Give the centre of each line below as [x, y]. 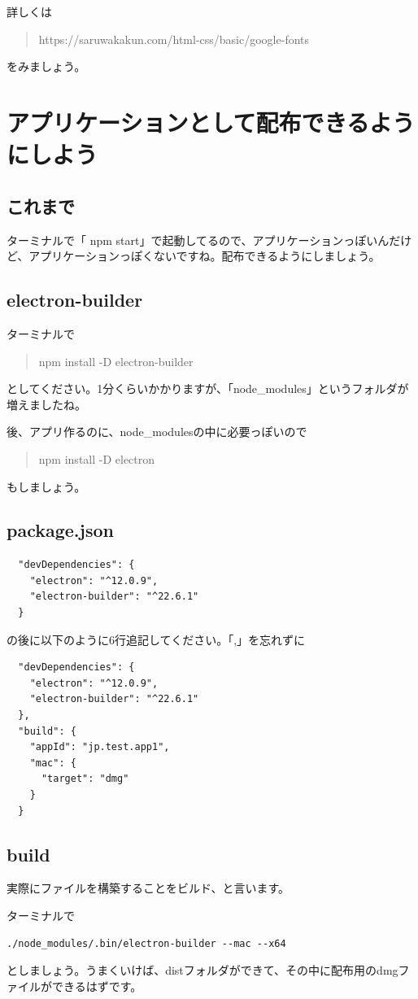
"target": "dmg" [85, 779]
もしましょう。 [46, 486]
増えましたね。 [46, 404]
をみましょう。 [46, 66]
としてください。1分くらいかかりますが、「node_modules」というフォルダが [208, 388]
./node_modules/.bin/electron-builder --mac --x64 [146, 943]
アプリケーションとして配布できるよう [211, 122]
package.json [60, 530]
